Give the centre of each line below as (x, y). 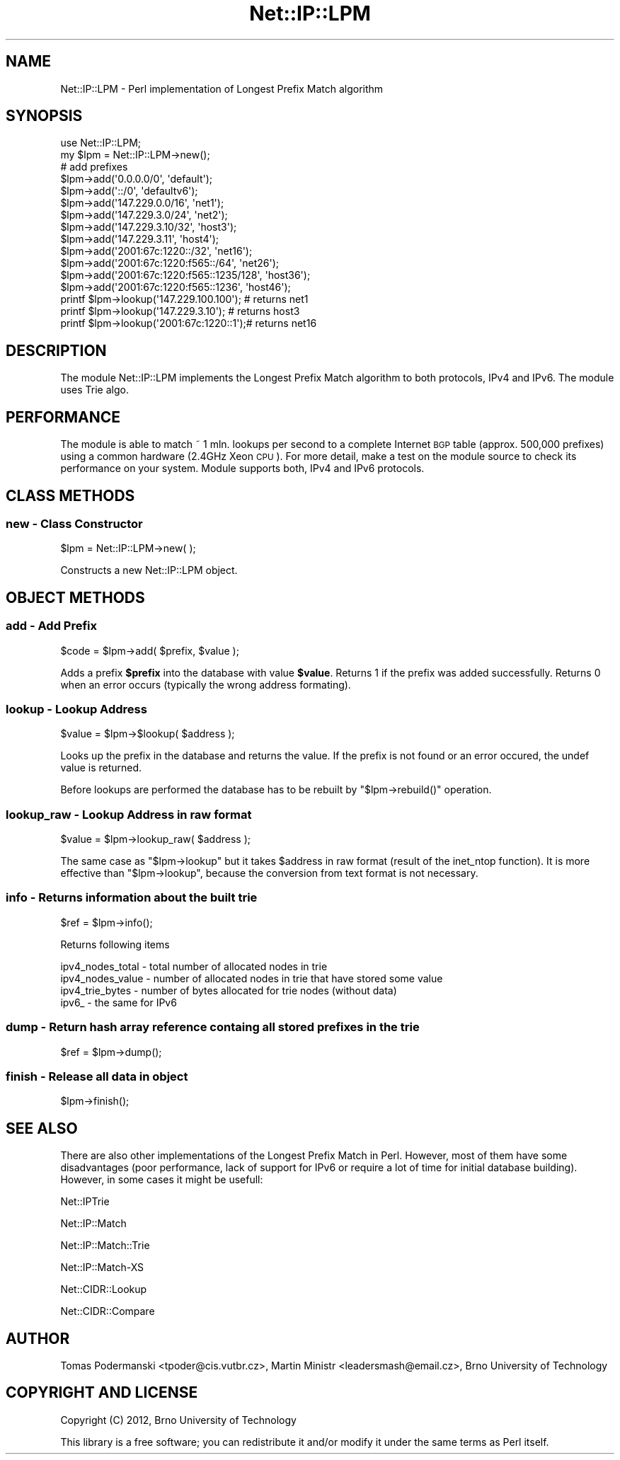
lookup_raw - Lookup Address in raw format (129, 814)
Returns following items (115, 944)
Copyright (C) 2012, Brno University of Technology (178, 1420)
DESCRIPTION (56, 350)
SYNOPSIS (44, 116)
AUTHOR (38, 1338)
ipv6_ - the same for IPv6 (119, 1002)
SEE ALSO (42, 1128)
